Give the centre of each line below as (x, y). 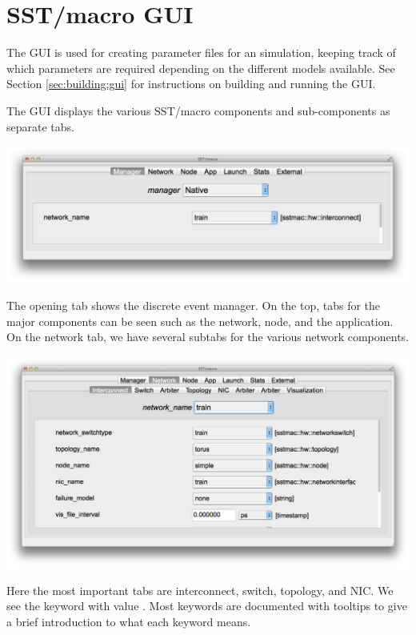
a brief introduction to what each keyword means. (129, 621)
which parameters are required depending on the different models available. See (201, 68)
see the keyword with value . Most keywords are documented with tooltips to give (207, 606)
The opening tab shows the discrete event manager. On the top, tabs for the (194, 305)
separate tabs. (40, 126)
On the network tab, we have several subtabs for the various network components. (208, 337)
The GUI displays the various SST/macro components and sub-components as (198, 110)
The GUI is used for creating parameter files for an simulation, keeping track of (201, 52)
